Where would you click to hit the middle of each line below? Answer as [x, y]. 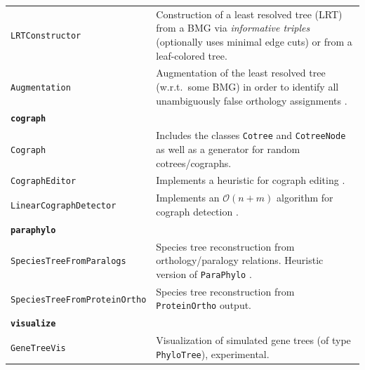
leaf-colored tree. [192, 55]
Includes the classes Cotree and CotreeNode [251, 135]
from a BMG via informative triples [233, 28]
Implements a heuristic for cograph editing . [251, 180]
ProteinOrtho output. [204, 305]
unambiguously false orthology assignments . [252, 100]
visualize [33, 324]
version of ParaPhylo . [204, 273]
